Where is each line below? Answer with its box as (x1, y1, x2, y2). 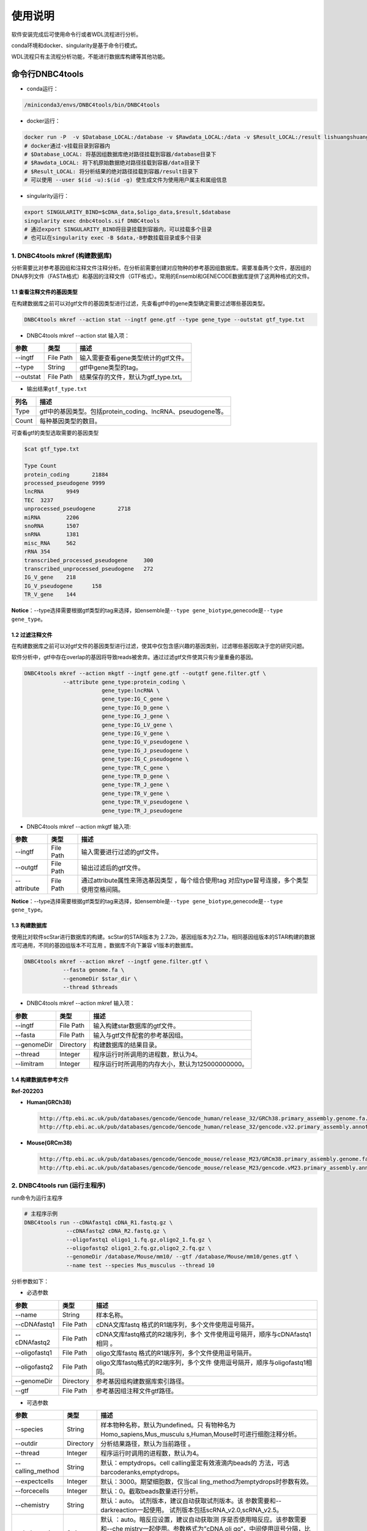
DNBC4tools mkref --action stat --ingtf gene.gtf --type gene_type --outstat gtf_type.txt (24, 316, 305, 323)
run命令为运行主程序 (11, 1194, 63, 1202)
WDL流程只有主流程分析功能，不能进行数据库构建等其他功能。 (11, 53, 168, 61)
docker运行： (26, 117, 61, 125)
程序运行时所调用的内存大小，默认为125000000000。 (92, 1059, 248, 1068)
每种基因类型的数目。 (39, 416, 101, 425)
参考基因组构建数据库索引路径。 (95, 1377, 188, 1385)
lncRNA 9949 (24, 488, 80, 495)
